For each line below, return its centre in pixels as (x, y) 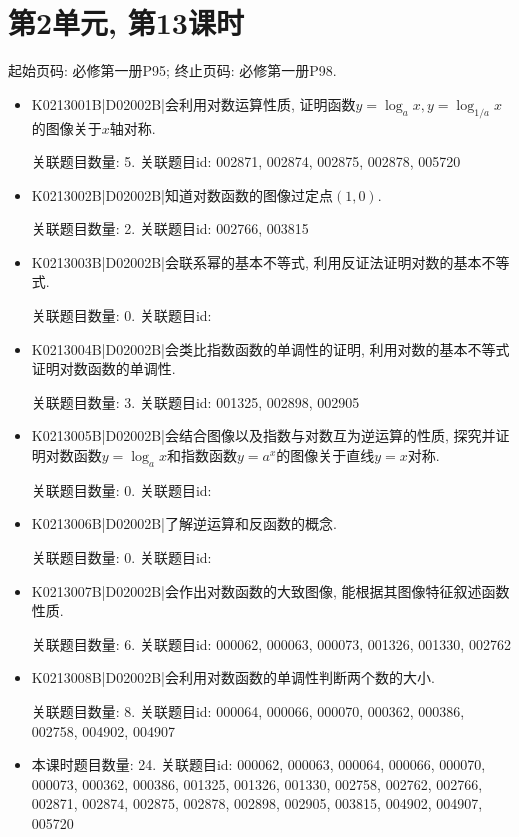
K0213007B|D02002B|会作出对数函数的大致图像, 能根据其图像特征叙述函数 (270, 590)
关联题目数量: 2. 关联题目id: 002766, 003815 (170, 228)
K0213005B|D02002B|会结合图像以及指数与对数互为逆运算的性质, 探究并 (263, 435)
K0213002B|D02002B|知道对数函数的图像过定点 (182, 194)
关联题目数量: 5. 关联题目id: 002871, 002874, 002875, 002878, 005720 (246, 161)
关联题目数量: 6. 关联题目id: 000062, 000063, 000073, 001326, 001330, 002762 (271, 643)
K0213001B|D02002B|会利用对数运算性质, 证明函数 (193, 103)
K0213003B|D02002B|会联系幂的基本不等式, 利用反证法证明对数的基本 (256, 261)
